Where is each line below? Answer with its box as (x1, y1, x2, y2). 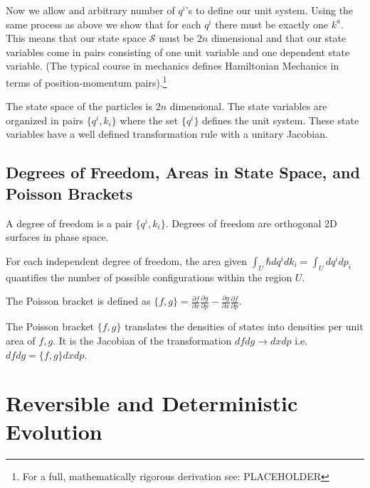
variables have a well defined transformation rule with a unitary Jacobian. (6, 126, 328, 141)
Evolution (6, 416, 102, 445)
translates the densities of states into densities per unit (125, 319, 364, 334)
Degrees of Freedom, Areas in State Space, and (6, 161, 360, 183)
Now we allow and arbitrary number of (6, 3, 175, 17)
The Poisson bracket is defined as (6, 293, 151, 308)
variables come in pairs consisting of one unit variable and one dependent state (6, 44, 350, 59)
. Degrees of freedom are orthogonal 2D (165, 215, 337, 230)
